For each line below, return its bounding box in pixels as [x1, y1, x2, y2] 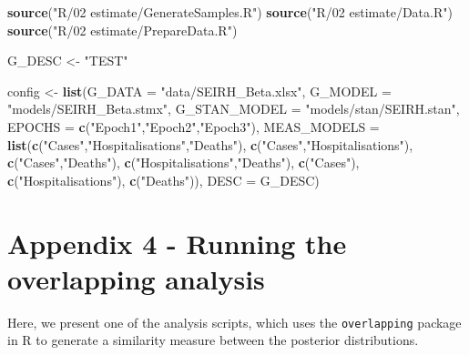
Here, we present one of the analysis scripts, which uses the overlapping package [7, 312, 462, 331]
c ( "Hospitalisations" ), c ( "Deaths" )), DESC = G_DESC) [7, 170, 320, 189]
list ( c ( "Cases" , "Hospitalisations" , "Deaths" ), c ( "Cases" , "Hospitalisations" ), [7, 135, 413, 154]
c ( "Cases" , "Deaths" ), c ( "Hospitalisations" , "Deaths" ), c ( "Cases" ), [7, 153, 360, 172]
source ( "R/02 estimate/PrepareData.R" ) [7, 20, 238, 39]
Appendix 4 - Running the [7, 224, 347, 261]
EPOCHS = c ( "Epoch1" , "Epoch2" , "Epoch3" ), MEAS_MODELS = [7, 117, 380, 136]
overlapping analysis [7, 259, 265, 297]
